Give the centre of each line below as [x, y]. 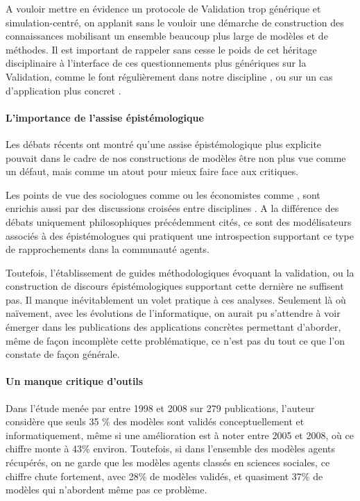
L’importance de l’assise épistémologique [105, 117]
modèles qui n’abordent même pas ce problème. [106, 490]
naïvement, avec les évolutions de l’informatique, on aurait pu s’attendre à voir [173, 313]
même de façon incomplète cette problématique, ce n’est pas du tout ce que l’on [175, 340]
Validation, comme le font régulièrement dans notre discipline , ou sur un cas [169, 76]
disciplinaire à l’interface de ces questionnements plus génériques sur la [156, 63]
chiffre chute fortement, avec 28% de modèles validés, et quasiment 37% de [164, 476]
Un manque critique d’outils [75, 381]
